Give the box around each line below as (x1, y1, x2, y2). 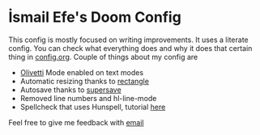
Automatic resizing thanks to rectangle (19, 76, 150, 86)
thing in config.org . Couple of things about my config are (8, 52, 198, 61)
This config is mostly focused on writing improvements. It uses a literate (8, 35, 249, 44)
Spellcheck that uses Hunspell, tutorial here (19, 102, 166, 112)
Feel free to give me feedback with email (8, 117, 144, 127)
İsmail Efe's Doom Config (8, 8, 182, 27)
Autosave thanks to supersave (19, 85, 121, 95)
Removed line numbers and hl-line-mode (19, 93, 157, 103)
